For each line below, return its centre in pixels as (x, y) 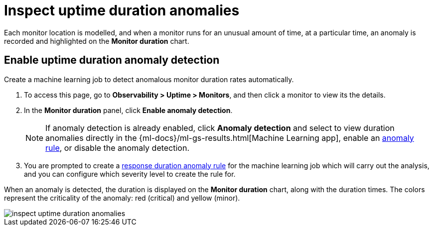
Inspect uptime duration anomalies (122, 10)
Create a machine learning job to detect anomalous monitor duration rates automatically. (149, 79)
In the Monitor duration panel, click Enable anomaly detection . (128, 110)
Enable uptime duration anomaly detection (112, 60)
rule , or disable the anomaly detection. (118, 148)
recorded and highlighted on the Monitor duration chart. (97, 41)
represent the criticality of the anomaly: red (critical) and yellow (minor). (122, 198)
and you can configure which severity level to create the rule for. (130, 174)
